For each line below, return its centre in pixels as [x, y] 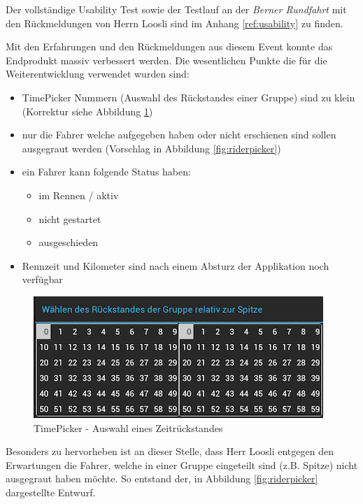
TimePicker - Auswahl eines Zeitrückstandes [128, 427]
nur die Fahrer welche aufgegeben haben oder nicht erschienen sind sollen [179, 135]
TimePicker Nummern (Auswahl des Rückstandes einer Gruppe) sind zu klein [188, 97]
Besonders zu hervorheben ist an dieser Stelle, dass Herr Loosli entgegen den [170, 451]
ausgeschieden [69, 242]
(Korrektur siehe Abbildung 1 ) [87, 111]
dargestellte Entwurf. [51, 492]
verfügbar [42, 279]
